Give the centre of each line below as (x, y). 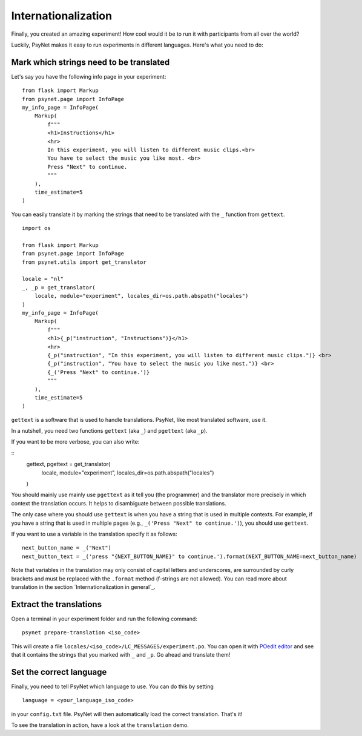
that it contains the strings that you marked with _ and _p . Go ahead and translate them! (121, 655)
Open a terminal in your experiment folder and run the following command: (104, 619)
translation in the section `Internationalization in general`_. (83, 586)
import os (36, 228)
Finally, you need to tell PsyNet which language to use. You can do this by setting (113, 686)
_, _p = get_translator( (59, 287)
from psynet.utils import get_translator (84, 262)
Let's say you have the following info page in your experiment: (89, 76)
